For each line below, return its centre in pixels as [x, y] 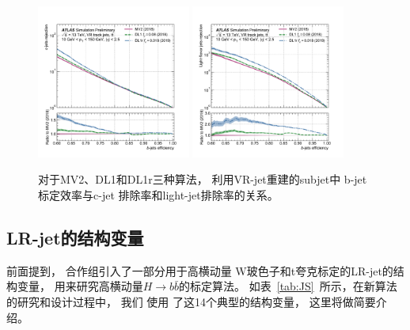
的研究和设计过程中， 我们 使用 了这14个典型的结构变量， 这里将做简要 [191, 301]
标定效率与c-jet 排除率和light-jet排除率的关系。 [158, 194]
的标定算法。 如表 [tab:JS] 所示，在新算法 [288, 286]
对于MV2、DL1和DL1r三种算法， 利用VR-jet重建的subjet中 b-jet [203, 179]
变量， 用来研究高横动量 [80, 286]
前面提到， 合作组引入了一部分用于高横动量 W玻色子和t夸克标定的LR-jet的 [200, 270]
